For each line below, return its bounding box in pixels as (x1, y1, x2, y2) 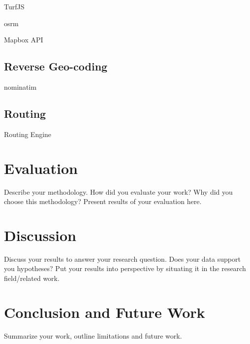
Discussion (4, 225, 76, 245)
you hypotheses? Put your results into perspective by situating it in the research (4, 263, 246, 274)
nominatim (4, 81, 37, 92)
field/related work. (4, 273, 60, 283)
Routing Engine (4, 129, 52, 139)
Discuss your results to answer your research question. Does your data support (4, 253, 241, 264)
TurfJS (4, 1, 25, 11)
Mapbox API (4, 34, 43, 45)
